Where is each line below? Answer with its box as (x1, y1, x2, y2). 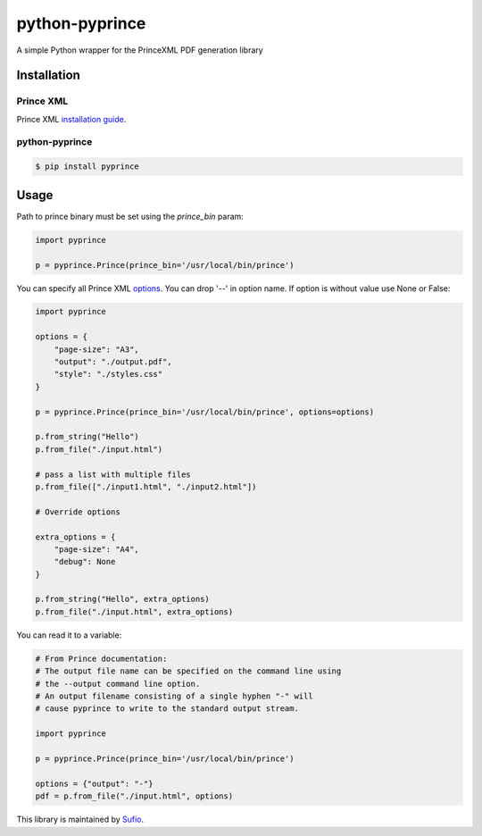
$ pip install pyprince (35, 162, 140, 171)
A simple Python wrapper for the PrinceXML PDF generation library (16, 45, 263, 55)
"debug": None (54, 556, 116, 567)
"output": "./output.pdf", (54, 357, 173, 367)
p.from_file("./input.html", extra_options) (35, 606, 234, 616)
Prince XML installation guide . (16, 113, 127, 124)
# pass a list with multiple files (35, 469, 191, 480)
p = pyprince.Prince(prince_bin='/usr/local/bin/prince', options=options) (35, 406, 375, 417)
